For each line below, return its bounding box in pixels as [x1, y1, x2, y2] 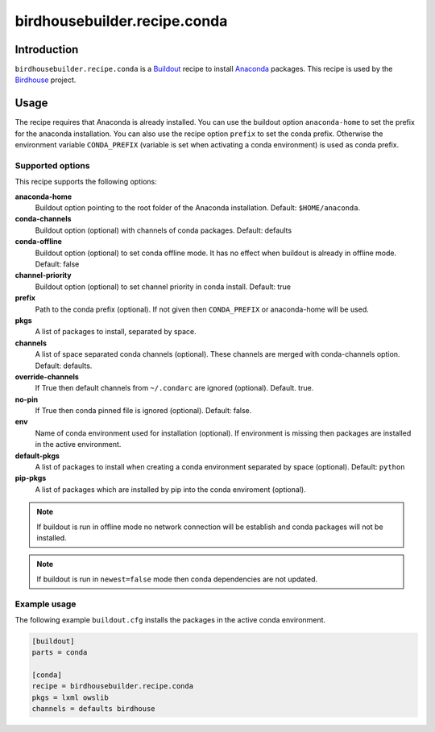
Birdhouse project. [14, 75, 77, 85]
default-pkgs [14, 451, 60, 461]
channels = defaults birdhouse [31, 705, 156, 713]
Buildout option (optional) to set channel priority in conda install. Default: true [35, 282, 292, 292]
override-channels [14, 371, 80, 382]
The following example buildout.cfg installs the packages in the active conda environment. [14, 614, 326, 624]
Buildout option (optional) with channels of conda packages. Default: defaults [35, 225, 292, 235]
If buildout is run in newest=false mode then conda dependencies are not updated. [36, 574, 318, 584]
